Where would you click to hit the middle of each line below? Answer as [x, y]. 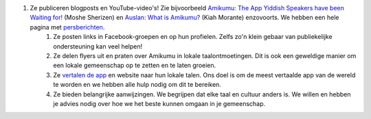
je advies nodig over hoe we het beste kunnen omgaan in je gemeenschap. [159, 103]
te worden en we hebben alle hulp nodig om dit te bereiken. [137, 85]
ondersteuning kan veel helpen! [98, 46]
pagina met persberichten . [67, 27]
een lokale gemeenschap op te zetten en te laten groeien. [135, 66]
